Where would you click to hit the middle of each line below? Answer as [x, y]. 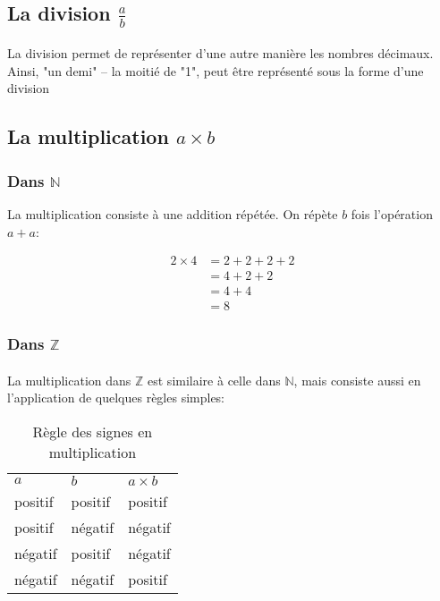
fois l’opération [392, 214]
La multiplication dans [69, 380]
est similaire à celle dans [214, 380]
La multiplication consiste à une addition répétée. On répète [173, 214]
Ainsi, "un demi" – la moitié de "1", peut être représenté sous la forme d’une [216, 70]
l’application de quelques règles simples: [116, 398]
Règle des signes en [93, 431]
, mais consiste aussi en [357, 380]
